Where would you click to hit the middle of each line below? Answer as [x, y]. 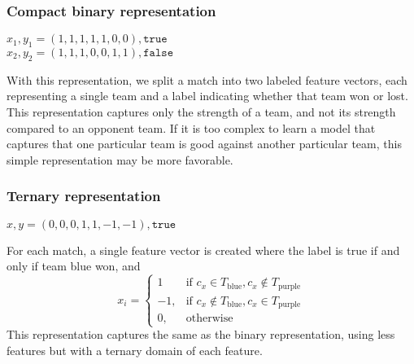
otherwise [209, 319]
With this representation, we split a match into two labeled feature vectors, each [207, 79]
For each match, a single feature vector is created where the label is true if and [203, 250]
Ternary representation [84, 196]
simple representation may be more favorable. [120, 159]
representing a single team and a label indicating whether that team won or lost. [207, 96]
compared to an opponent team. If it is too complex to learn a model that [191, 127]
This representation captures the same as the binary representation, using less [201, 334]
